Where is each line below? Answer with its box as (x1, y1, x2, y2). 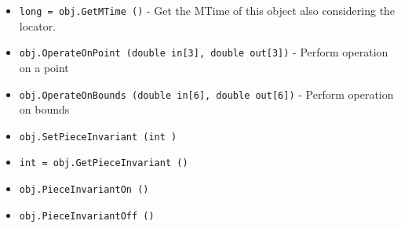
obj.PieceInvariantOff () (19, 210, 155, 222)
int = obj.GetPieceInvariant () (19, 157, 188, 169)
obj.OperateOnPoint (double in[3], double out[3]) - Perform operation (19, 44, 388, 60)
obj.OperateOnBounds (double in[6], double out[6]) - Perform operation (19, 85, 394, 102)
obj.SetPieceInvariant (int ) (19, 131, 177, 143)
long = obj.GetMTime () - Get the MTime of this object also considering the (19, 2, 396, 18)
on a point (19, 59, 69, 75)
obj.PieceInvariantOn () (19, 184, 149, 196)
